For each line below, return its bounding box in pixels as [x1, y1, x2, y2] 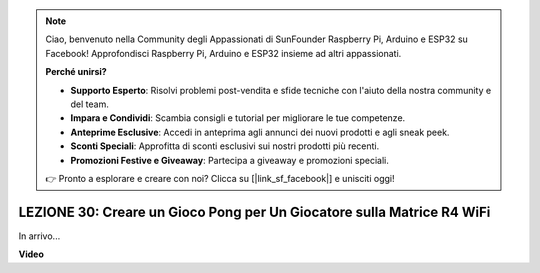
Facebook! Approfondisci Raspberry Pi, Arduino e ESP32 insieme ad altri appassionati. [45, 47, 402, 59]
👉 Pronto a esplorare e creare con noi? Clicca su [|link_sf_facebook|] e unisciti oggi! [45, 172, 395, 184]
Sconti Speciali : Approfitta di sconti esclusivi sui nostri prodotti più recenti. [70, 140, 380, 152]
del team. [70, 98, 109, 110]
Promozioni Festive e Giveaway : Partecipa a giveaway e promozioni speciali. [70, 154, 389, 166]
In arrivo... [18, 230, 61, 242]
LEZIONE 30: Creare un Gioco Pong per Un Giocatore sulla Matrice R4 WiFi [18, 203, 491, 220]
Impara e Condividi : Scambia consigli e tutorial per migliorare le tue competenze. [70, 112, 406, 124]
